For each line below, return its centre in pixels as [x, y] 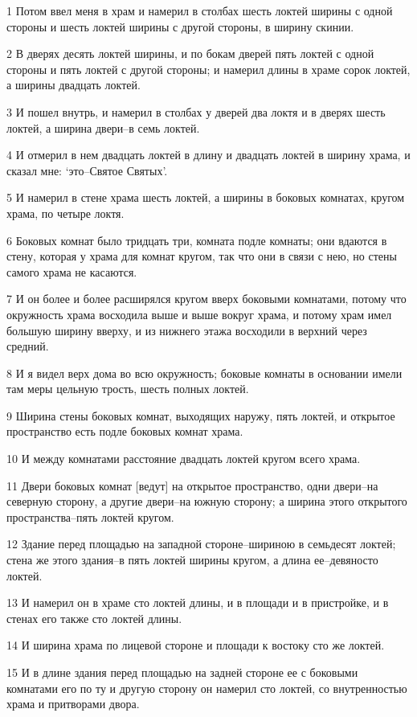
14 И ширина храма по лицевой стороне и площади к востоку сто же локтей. [196, 645]
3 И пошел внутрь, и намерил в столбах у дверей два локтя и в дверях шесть [196, 111]
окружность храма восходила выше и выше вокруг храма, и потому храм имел [199, 314]
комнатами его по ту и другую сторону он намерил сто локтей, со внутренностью [207, 688]
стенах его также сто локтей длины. [94, 618]
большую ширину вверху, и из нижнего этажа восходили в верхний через [187, 330]
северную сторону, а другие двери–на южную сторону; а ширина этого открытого [207, 501]
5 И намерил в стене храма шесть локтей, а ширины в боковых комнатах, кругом [206, 197]
